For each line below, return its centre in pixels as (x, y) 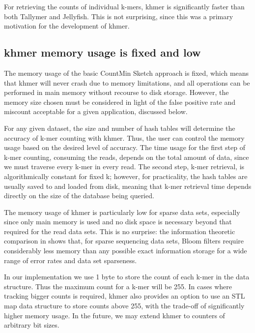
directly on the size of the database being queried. (79, 196)
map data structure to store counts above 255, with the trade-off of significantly (124, 306)
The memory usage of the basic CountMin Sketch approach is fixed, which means (127, 73)
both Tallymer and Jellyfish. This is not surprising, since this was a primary (119, 16)
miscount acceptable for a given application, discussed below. (96, 111)
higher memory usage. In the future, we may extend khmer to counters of (114, 315)
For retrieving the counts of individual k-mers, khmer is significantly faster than (124, 6)
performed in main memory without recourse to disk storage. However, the (116, 92)
